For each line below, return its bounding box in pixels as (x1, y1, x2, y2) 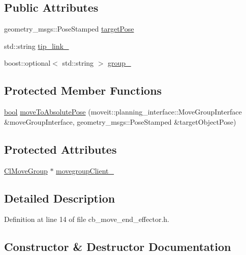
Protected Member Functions (4, 82, 162, 98)
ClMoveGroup (4, 165, 48, 176)
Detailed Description (4, 190, 115, 206)
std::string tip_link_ (4, 40, 69, 51)
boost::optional (4, 58, 51, 68)
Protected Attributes (4, 141, 117, 157)
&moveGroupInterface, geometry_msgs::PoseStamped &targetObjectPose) (4, 116, 236, 127)
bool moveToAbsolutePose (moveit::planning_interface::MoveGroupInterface (4, 106, 242, 117)
